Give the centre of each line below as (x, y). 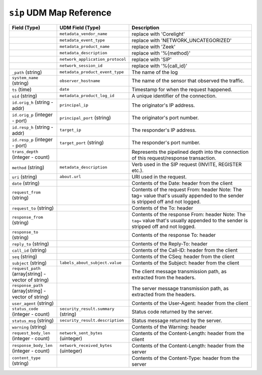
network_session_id (81, 66)
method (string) (28, 167)
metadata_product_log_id (87, 96)
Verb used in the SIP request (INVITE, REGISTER (187, 164)
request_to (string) (33, 208)
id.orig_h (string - (33, 102)
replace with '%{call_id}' (160, 65)
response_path (27, 285)
